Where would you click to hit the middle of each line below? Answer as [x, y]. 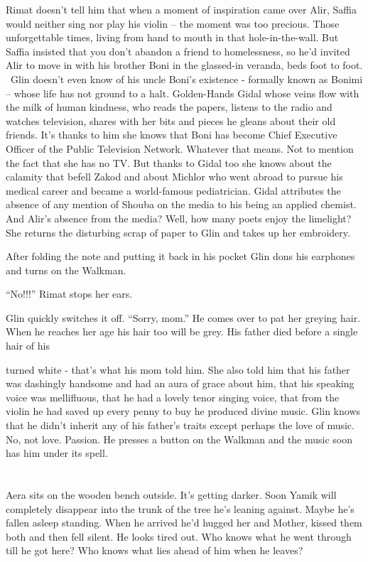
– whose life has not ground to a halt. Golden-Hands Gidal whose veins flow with [183, 93]
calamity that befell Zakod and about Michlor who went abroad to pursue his [174, 177]
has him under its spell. [57, 453]
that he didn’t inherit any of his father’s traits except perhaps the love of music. [180, 425]
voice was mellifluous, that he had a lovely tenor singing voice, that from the [173, 397]
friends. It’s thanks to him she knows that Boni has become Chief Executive [172, 135]
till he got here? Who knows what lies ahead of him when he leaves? [155, 550]
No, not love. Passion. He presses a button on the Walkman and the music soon [179, 439]
